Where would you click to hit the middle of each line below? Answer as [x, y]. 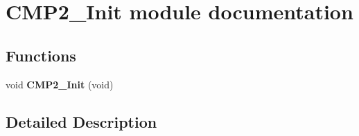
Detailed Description [81, 121]
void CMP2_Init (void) [60, 84]
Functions [41, 55]
